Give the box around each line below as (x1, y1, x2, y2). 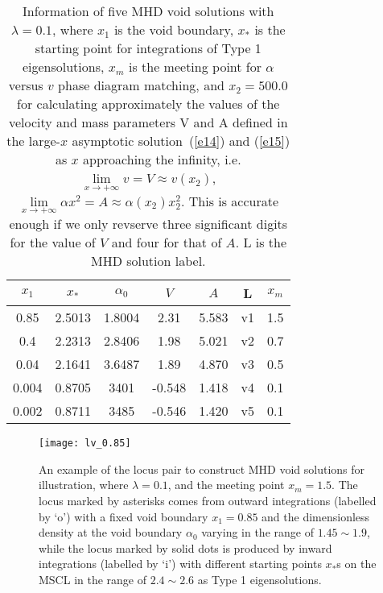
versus (8, 76, 43, 94)
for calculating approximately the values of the (17, 94, 280, 113)
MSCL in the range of (39, 570, 147, 587)
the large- (6, 131, 60, 150)
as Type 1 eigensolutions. (197, 570, 322, 587)
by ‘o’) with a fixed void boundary (39, 508, 208, 525)
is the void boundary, (113, 20, 234, 39)
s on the (336, 555, 377, 572)
